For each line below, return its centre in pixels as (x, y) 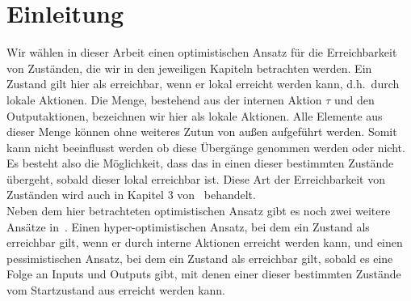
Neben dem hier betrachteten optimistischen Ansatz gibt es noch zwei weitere (199, 211)
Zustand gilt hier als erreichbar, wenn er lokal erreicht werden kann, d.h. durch (203, 84)
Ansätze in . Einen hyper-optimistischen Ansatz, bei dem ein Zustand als (188, 226)
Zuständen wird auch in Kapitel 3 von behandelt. (131, 195)
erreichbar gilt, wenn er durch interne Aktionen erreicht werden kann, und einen (205, 242)
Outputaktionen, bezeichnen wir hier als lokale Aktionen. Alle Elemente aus (195, 115)
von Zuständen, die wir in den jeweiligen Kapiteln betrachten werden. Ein (189, 68)
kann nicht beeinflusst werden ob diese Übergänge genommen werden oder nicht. (206, 147)
